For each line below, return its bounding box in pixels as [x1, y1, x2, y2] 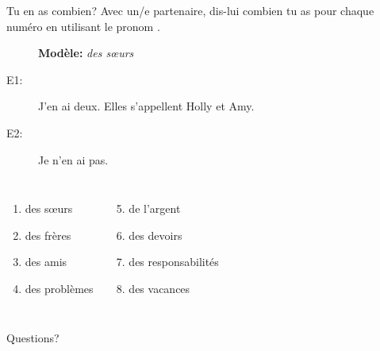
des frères [25, 226, 71, 243]
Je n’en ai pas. [38, 151, 109, 168]
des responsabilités [129, 253, 219, 270]
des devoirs [129, 226, 182, 243]
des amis [25, 253, 67, 270]
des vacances [129, 280, 190, 296]
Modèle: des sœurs [38, 44, 134, 61]
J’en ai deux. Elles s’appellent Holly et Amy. [38, 98, 255, 114]
